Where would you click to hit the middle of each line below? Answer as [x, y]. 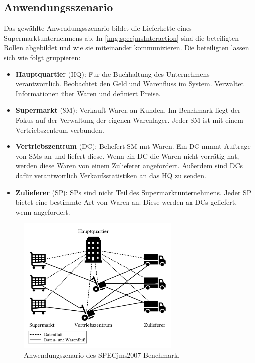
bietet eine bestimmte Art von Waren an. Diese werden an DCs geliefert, [126, 202]
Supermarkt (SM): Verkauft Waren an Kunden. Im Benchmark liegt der [128, 110]
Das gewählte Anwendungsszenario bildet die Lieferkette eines [98, 28]
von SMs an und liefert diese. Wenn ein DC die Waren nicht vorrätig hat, [127, 156]
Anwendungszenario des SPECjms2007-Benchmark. [102, 354]
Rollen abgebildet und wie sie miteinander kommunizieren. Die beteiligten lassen [127, 47]
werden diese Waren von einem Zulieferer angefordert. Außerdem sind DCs [129, 166]
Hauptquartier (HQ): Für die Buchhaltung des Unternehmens [113, 74]
